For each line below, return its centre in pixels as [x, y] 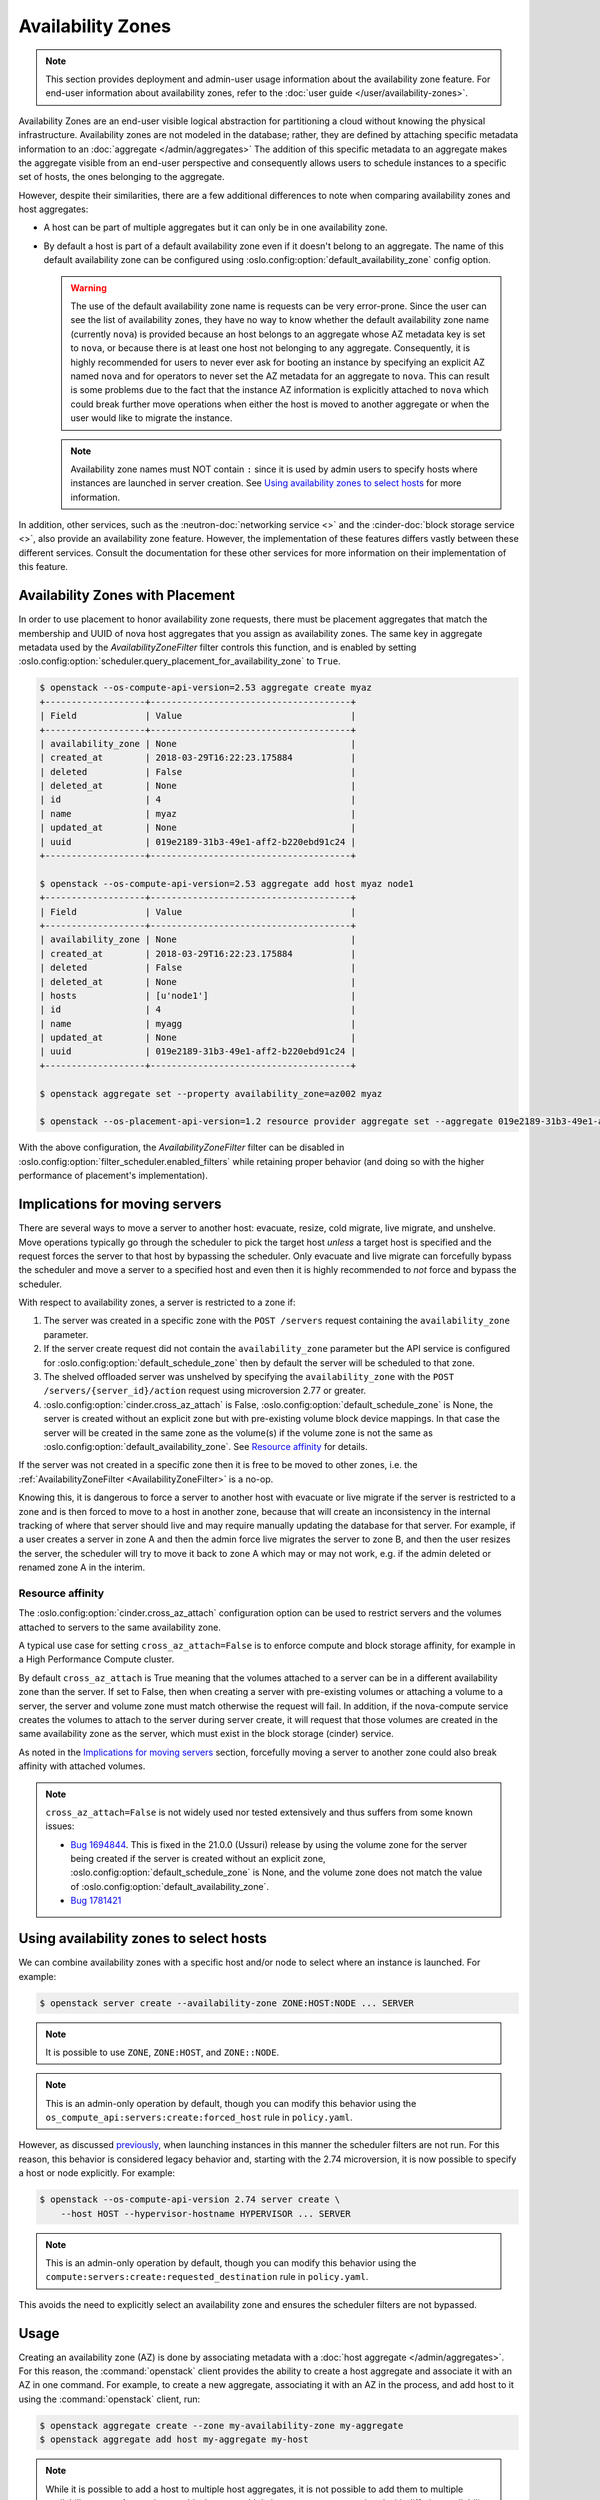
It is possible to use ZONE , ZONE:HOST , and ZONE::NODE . [162, 2052]
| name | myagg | [198, 1023]
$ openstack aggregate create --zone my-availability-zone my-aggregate [221, 2425]
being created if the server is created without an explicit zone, [198, 1859]
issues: [60, 1826]
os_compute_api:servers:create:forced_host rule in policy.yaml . [199, 2117]
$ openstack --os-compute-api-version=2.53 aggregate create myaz [205, 688]
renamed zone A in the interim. [82, 1567]
